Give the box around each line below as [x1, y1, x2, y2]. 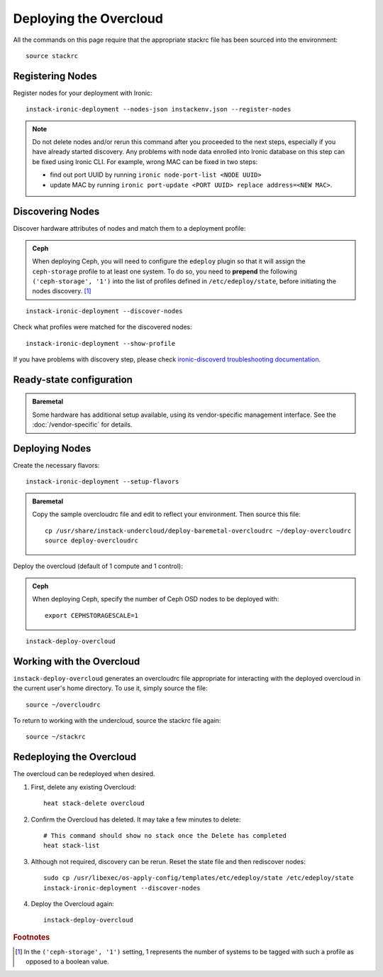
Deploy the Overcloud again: [30, 899, 115, 908]
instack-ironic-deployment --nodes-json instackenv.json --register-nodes [26, 105, 292, 114]
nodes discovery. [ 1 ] [32, 287, 91, 295]
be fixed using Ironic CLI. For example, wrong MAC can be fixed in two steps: [32, 157, 258, 166]
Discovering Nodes [13, 206, 100, 218]
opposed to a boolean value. [26, 957, 109, 966]
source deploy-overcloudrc [45, 537, 138, 545]
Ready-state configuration [13, 373, 133, 386]
